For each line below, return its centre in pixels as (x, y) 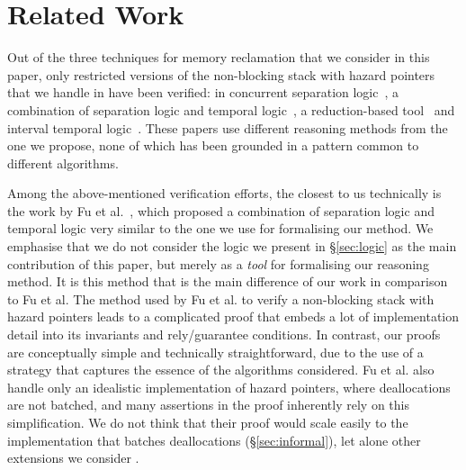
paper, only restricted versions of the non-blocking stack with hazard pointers (221, 74)
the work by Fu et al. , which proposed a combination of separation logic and (221, 210)
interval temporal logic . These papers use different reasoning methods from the (228, 127)
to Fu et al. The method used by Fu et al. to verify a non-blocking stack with (221, 298)
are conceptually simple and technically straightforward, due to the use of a (215, 352)
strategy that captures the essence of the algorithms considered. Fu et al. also (221, 370)
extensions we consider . (73, 458)
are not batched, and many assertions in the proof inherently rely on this (208, 405)
